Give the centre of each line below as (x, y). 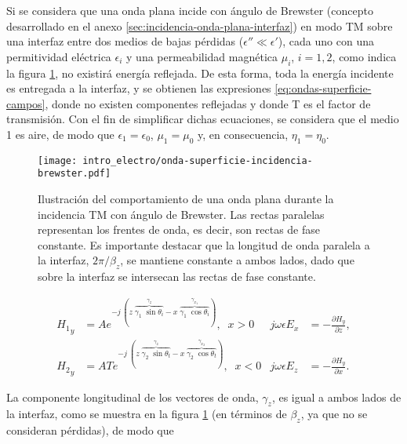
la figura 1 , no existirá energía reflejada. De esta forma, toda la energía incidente (200, 73)
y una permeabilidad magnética (202, 56)
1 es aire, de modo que (60, 134)
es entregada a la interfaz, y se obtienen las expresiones (139, 88)
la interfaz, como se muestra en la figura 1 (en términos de (147, 414)
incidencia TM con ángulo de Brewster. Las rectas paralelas (181, 214)
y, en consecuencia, (243, 134)
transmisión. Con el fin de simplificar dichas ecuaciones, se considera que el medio (203, 119)
